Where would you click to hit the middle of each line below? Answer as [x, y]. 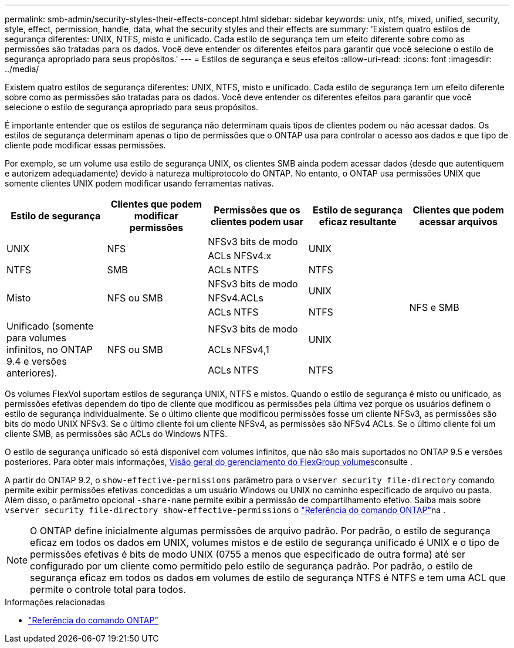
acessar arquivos [458, 222]
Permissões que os [257, 210]
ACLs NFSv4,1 [239, 349]
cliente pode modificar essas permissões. [85, 145]
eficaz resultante [358, 222]
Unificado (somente [50, 326]
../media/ [22, 69]
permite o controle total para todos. [108, 589]
